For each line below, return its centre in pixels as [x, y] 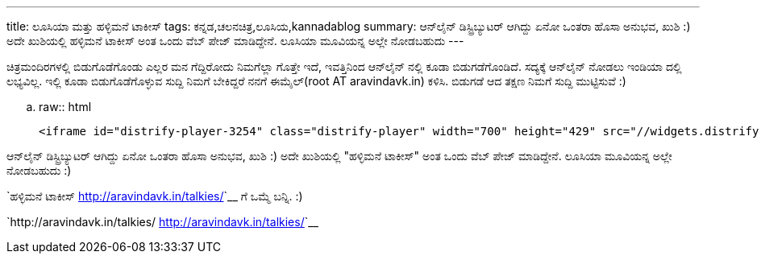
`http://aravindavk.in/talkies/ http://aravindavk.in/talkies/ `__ [162, 222]
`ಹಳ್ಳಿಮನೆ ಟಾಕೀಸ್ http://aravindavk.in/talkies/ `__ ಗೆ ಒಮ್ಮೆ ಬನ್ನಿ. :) [155, 196]
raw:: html [65, 107]
